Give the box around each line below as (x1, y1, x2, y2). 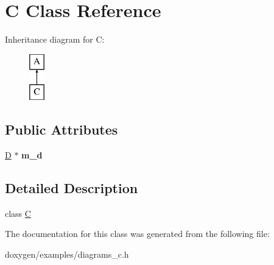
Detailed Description (5, 178, 138, 197)
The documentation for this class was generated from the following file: (5, 227, 270, 240)
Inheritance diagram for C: (5, 33, 105, 46)
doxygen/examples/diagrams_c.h (5, 248, 129, 261)
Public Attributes (5, 120, 118, 139)
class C (5, 207, 31, 219)
